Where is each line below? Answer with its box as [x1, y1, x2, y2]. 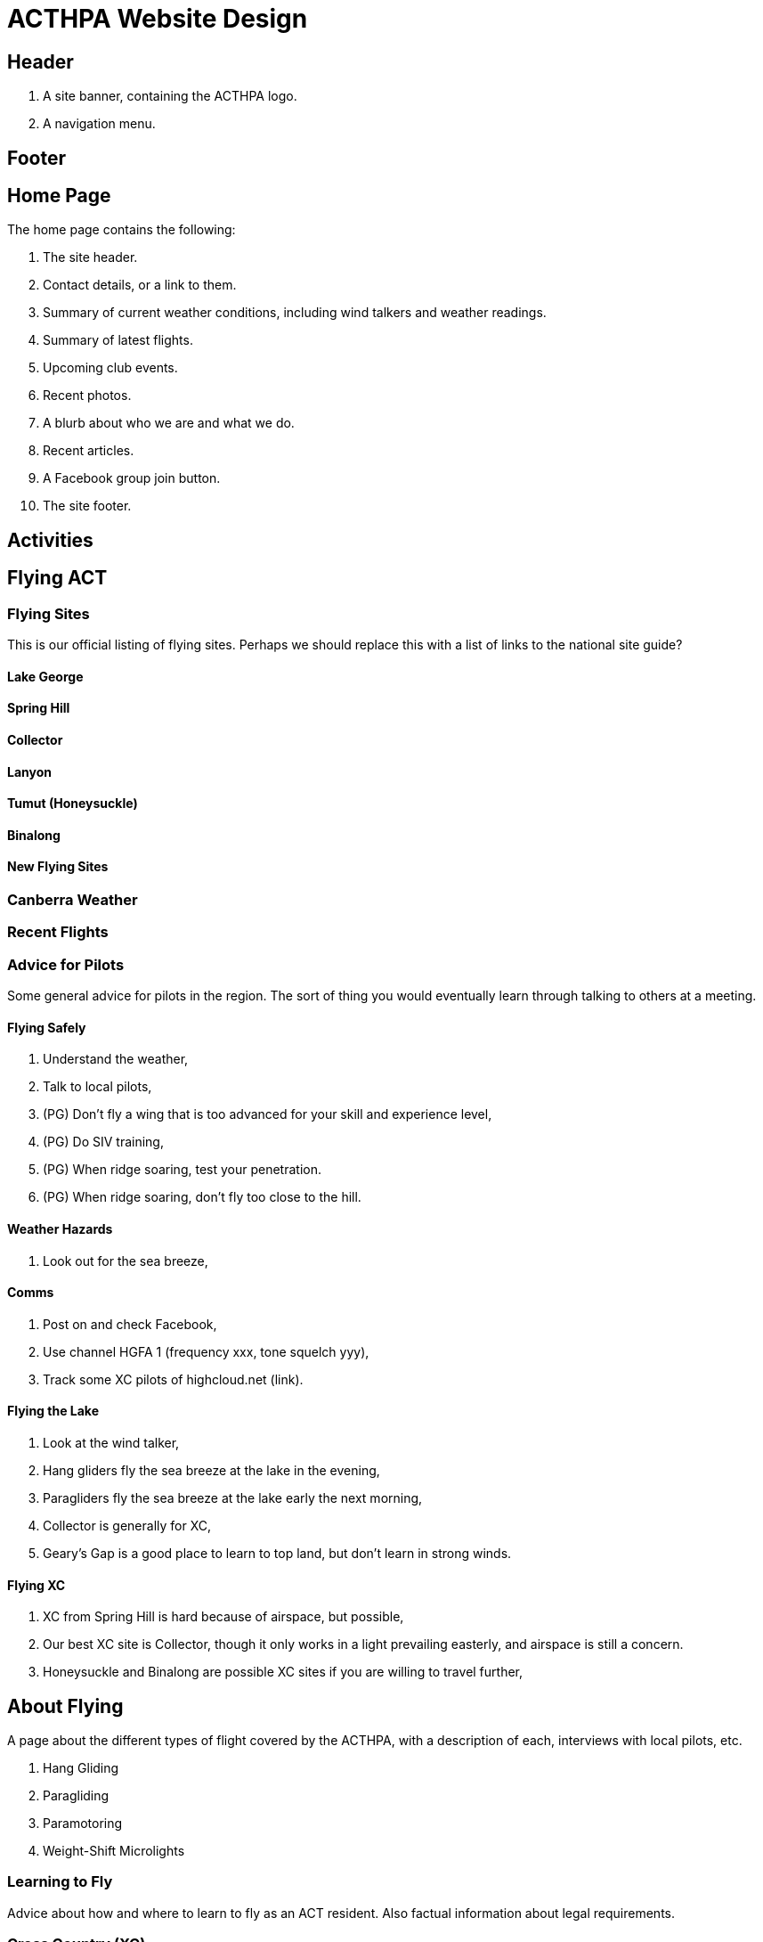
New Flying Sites [7, 859, 109, 875]
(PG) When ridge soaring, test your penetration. [43, 1162, 321, 1178]
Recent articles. [43, 443, 134, 459]
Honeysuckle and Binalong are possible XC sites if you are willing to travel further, [43, 1664, 524, 1680]
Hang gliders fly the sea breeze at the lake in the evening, [43, 1462, 380, 1478]
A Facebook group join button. [43, 470, 221, 486]
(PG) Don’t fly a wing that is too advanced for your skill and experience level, [43, 1106, 492, 1122]
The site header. [43, 249, 138, 265]
